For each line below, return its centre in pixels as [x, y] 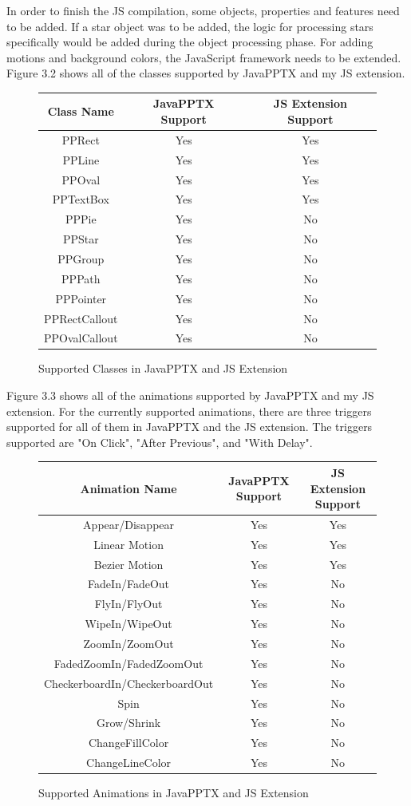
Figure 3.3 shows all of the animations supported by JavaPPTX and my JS [190, 395]
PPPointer [81, 298]
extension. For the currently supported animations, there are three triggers [189, 411]
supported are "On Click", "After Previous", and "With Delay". [160, 442]
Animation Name [128, 488]
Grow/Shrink [128, 723]
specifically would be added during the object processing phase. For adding [190, 42]
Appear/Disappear [129, 524]
